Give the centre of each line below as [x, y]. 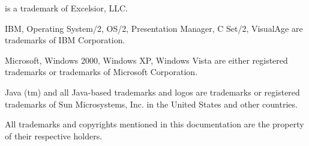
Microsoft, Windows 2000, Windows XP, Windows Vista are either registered [146, 60]
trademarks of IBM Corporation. [65, 40]
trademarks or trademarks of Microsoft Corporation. [101, 72]
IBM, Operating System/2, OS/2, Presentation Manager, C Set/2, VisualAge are [154, 28]
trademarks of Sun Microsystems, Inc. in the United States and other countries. [151, 104]
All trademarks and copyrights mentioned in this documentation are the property [154, 124]
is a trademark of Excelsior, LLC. [67, 8]
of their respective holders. [54, 135]
